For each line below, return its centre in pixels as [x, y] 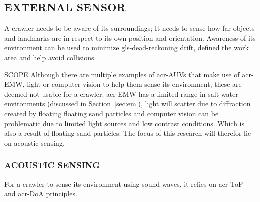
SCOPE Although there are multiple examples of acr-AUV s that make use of [122, 74]
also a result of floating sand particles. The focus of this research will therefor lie [128, 133]
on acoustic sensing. [34, 143]
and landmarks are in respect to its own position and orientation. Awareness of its [130, 38]
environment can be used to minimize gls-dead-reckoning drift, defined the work [126, 48]
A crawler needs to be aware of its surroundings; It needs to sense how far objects [129, 28]
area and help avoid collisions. [50, 57]
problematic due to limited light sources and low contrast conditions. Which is [124, 123]
